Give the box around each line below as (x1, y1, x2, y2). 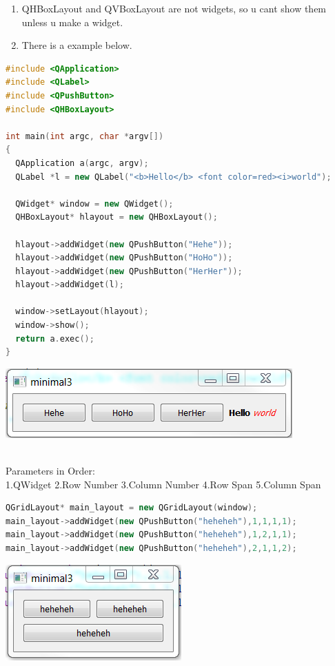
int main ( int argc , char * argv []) (6, 131, 164, 141)
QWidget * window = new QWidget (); (15, 198, 174, 209)
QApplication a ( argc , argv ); (15, 158, 149, 168)
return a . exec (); (15, 333, 94, 344)
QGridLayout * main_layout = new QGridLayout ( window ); (6, 503, 258, 513)
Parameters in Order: (6, 464, 95, 478)
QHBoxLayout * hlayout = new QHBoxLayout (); (15, 212, 218, 222)
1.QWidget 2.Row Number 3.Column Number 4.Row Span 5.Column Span (6, 477, 321, 491)
